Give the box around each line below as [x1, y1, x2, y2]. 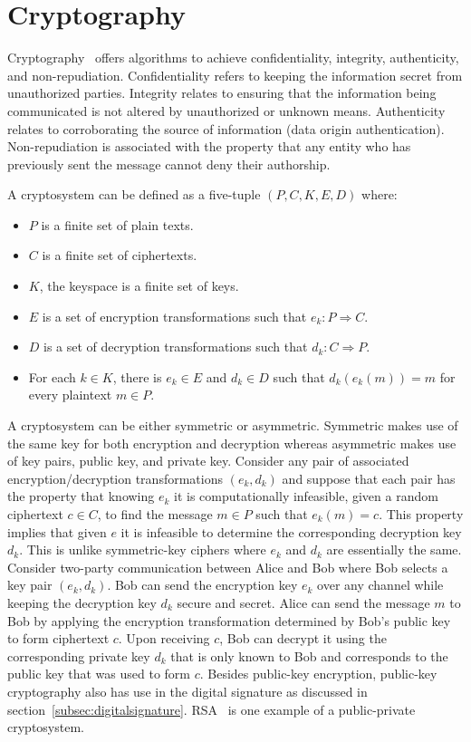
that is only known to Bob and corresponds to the [170, 646, 448, 665]
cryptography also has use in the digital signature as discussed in [7, 681, 368, 700]
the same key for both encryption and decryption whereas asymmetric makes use [7, 433, 457, 452]
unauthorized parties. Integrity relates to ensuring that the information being [7, 83, 437, 102]
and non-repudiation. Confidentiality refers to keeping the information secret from [7, 65, 463, 84]
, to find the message [97, 505, 213, 523]
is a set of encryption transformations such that [42, 306, 307, 325]
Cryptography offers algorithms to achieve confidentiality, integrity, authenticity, [7, 48, 459, 67]
